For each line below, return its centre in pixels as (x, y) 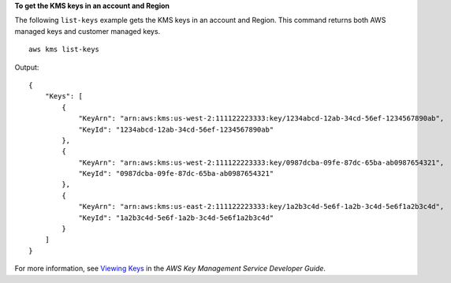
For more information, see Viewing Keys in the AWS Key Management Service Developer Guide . (170, 269)
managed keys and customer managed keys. (88, 31)
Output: (27, 67)
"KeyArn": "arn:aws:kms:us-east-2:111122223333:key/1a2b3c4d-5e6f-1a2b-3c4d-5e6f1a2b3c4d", (261, 207)
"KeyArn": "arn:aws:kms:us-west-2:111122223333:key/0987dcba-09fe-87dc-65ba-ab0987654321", (261, 162)
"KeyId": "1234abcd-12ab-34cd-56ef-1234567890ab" (176, 129)
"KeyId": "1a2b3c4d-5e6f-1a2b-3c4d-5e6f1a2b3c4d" (176, 218)
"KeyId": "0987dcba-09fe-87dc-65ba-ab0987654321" (176, 174)
